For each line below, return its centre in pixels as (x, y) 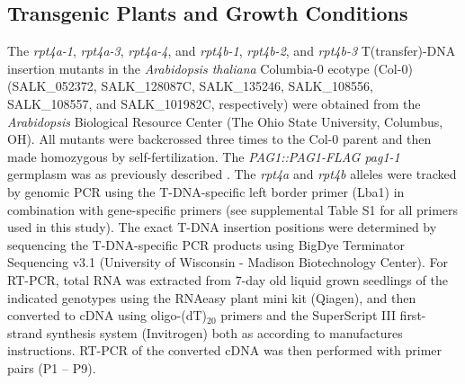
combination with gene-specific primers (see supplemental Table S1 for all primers (233, 209)
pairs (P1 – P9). (52, 367)
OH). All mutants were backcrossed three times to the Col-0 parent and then (219, 139)
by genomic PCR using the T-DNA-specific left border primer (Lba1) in (206, 191)
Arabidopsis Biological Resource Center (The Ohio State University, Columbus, (225, 121)
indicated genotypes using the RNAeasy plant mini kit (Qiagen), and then (212, 297)
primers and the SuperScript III (308, 315)
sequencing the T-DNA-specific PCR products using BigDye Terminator (206, 244)
